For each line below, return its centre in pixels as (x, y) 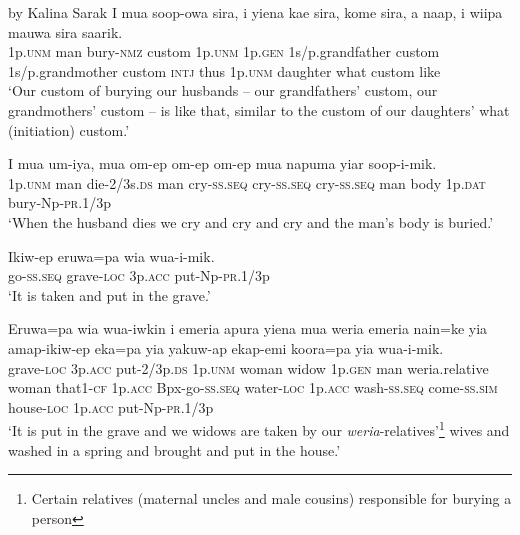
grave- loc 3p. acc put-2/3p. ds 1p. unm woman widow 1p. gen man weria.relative (248, 367)
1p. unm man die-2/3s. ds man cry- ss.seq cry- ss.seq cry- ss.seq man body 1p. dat (247, 182)
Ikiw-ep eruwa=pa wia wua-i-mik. (111, 255)
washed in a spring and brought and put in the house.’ (174, 449)
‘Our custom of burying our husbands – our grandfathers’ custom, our (223, 90)
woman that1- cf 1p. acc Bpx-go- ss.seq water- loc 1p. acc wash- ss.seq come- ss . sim (253, 387)
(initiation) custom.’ (69, 129)
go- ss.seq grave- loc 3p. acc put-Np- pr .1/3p (139, 275)
